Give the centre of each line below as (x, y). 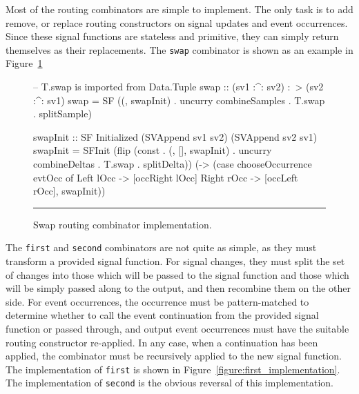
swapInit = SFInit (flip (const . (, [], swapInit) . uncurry (153, 150)
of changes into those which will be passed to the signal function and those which (177, 274)
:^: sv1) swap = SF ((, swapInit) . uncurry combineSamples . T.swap (179, 100)
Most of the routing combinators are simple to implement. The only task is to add (179, 9)
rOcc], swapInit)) (69, 191)
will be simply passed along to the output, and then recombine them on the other (178, 288)
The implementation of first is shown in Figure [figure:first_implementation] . (173, 369)
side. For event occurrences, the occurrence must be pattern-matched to (157, 301)
